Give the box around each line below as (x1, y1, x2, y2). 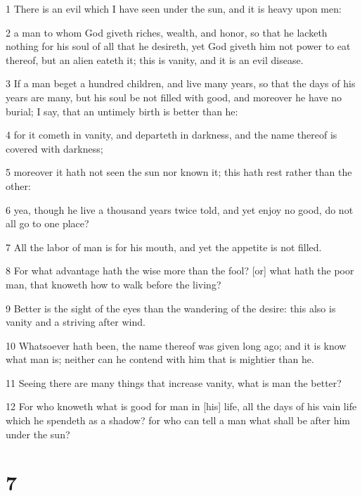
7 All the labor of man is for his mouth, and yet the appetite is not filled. (6, 239, 322, 254)
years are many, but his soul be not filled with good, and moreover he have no (6, 89, 342, 104)
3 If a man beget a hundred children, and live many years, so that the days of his (6, 76, 356, 91)
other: (6, 178, 31, 193)
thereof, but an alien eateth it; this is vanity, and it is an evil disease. (6, 52, 304, 67)
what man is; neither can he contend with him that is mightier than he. (6, 352, 314, 367)
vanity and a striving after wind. (6, 314, 146, 329)
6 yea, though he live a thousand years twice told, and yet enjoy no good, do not (6, 202, 354, 217)
